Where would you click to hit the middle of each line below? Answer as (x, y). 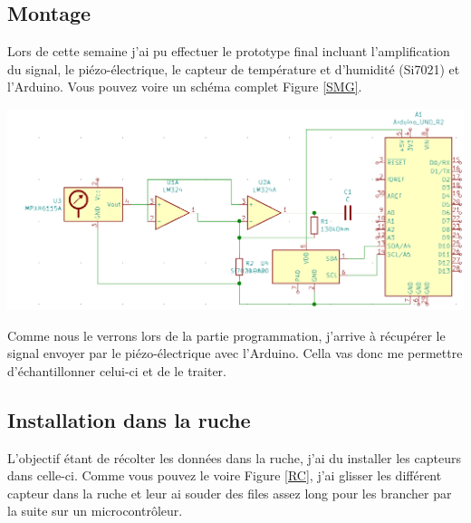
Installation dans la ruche (129, 419)
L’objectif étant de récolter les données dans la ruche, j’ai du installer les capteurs (234, 457)
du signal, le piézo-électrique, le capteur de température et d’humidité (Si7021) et (234, 68)
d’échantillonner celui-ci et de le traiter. (117, 370)
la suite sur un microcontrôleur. (95, 511)
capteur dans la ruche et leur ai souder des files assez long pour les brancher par (230, 493)
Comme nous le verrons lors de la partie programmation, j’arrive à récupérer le (226, 335)
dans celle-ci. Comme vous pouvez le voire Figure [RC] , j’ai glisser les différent (225, 475)
